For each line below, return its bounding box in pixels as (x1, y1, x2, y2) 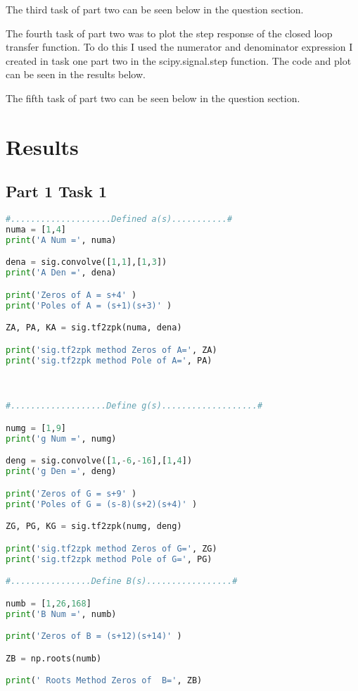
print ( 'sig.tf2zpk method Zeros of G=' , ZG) (6, 543, 217, 554)
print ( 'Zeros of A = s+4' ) (6, 290, 137, 300)
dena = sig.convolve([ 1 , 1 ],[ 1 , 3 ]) (6, 257, 167, 268)
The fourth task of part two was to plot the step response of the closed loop (6, 25, 333, 40)
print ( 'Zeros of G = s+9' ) (6, 488, 137, 499)
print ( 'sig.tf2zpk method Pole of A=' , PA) (6, 355, 212, 366)
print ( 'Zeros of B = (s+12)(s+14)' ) (6, 631, 182, 642)
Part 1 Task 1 (6, 180, 107, 202)
